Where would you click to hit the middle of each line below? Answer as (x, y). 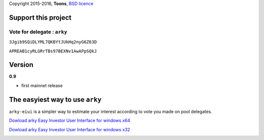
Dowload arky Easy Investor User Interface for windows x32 (70, 129)
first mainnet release (42, 85)
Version (21, 65)
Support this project (40, 17)
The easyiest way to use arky (55, 100)
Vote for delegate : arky (38, 32)
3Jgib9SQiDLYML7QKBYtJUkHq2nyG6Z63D (53, 42)
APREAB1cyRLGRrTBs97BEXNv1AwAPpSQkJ (53, 51)
